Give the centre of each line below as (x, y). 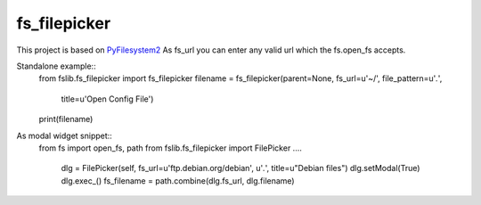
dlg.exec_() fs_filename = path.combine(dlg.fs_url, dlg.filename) (178, 180)
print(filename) (66, 119)
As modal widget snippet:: (65, 135)
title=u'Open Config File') (107, 99)
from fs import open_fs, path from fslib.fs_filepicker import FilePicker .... (170, 148)
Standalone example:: (57, 66)
